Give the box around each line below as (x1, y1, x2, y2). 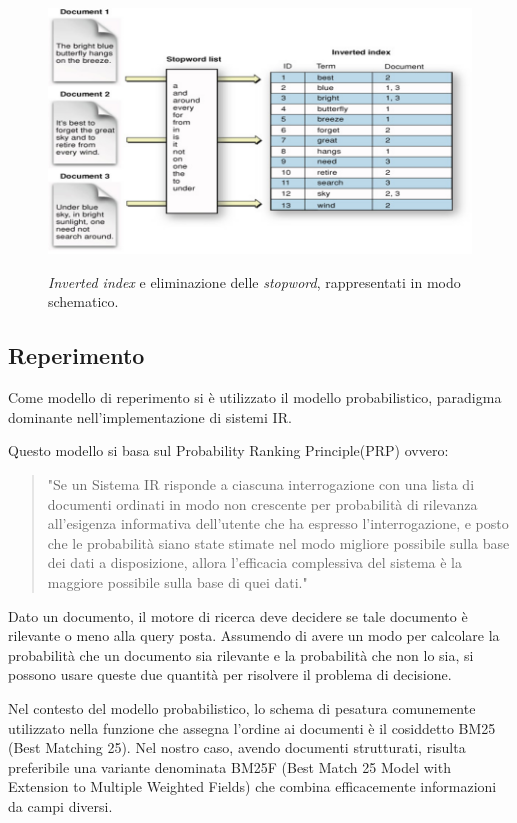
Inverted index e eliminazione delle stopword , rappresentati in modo (48, 271, 461, 292)
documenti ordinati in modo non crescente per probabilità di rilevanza (47, 493, 478, 514)
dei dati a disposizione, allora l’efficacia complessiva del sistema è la (47, 552, 463, 573)
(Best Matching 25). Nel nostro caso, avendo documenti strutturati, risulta (8, 737, 466, 758)
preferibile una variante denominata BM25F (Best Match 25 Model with (8, 756, 451, 777)
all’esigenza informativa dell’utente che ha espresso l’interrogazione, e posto (47, 513, 509, 534)
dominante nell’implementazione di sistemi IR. (8, 406, 292, 427)
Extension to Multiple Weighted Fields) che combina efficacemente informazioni (8, 776, 497, 797)
